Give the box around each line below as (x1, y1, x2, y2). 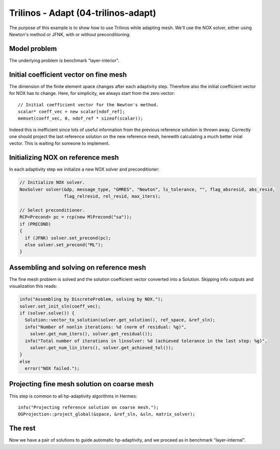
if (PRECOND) (19, 221, 51, 227)
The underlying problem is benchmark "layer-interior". (9, 57, 120, 63)
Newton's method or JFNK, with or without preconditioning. (9, 31, 131, 37)
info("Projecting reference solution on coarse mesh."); (18, 404, 159, 410)
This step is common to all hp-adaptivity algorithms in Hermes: (9, 393, 138, 399)
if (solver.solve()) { (19, 310, 75, 316)
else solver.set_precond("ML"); (25, 242, 103, 247)
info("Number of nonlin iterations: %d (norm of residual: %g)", (25, 324, 187, 330)
